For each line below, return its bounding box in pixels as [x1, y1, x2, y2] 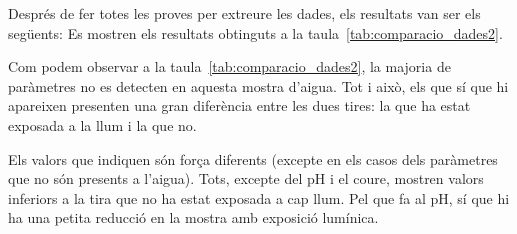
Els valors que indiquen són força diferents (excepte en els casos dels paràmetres [8, 148, 498, 169]
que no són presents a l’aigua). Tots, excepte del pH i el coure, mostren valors [8, 168, 484, 189]
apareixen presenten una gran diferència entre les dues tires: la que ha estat [8, 95, 471, 116]
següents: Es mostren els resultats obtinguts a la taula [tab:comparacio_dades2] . [8, 22, 503, 43]
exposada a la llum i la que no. [8, 114, 197, 135]
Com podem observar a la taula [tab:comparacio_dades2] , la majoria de [8, 56, 451, 77]
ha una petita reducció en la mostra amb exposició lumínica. [8, 207, 379, 228]
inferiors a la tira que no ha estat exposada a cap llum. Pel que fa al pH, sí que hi [8, 187, 510, 208]
